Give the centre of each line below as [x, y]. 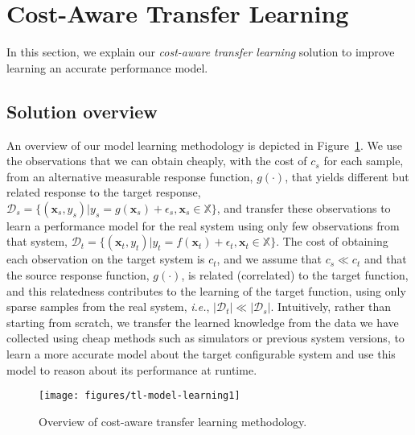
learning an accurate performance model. [107, 67]
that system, [37, 241]
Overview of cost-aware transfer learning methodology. [173, 421]
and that [385, 259]
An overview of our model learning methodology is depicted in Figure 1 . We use [205, 145]
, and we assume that [269, 259]
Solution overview [82, 111]
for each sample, [364, 161]
